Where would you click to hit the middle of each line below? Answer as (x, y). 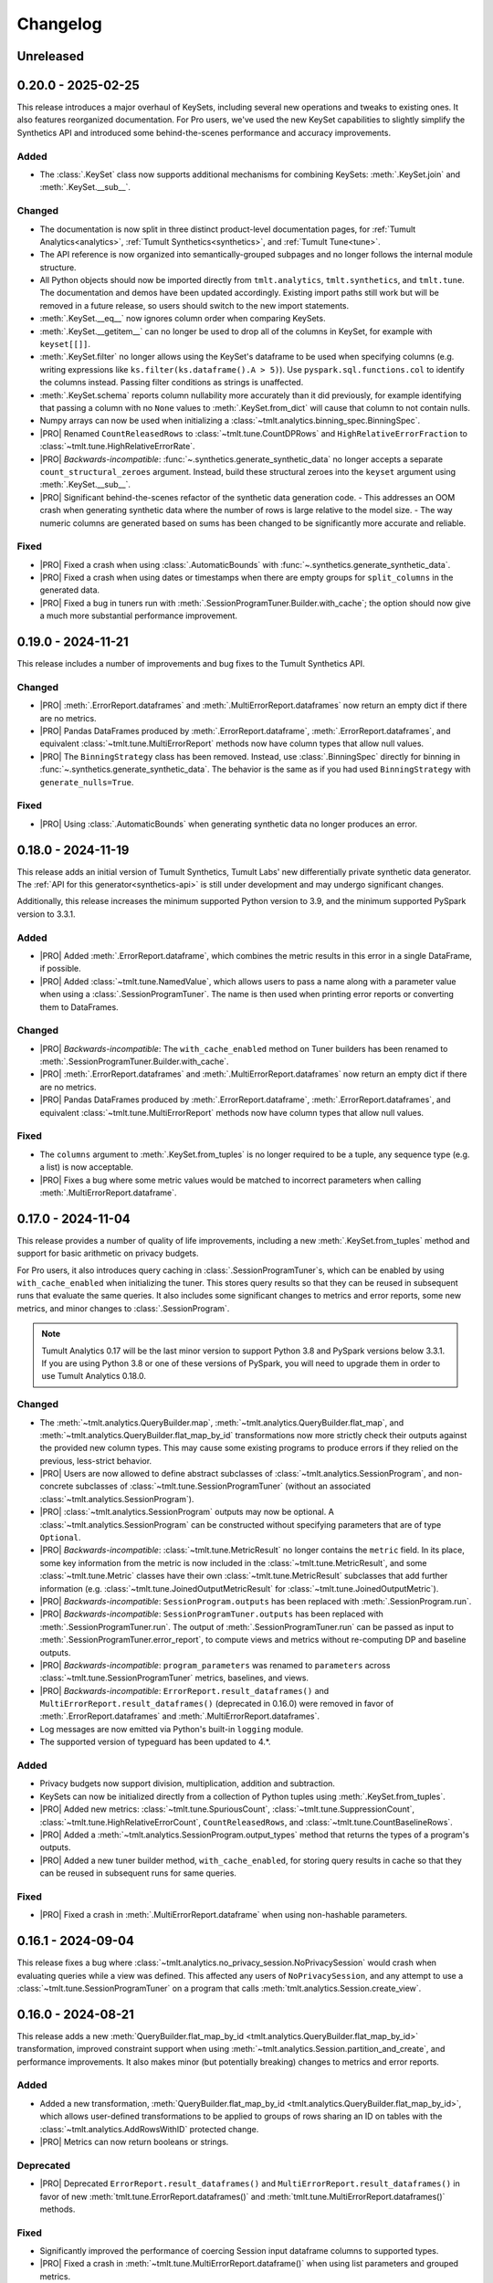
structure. (58, 267)
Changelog (59, 24)
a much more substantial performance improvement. (138, 615)
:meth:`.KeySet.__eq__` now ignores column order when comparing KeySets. (183, 319)
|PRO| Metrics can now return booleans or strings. (134, 2141)
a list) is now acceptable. (87, 1167)
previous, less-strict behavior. (96, 1460)
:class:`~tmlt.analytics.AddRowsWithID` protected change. (149, 2129)
